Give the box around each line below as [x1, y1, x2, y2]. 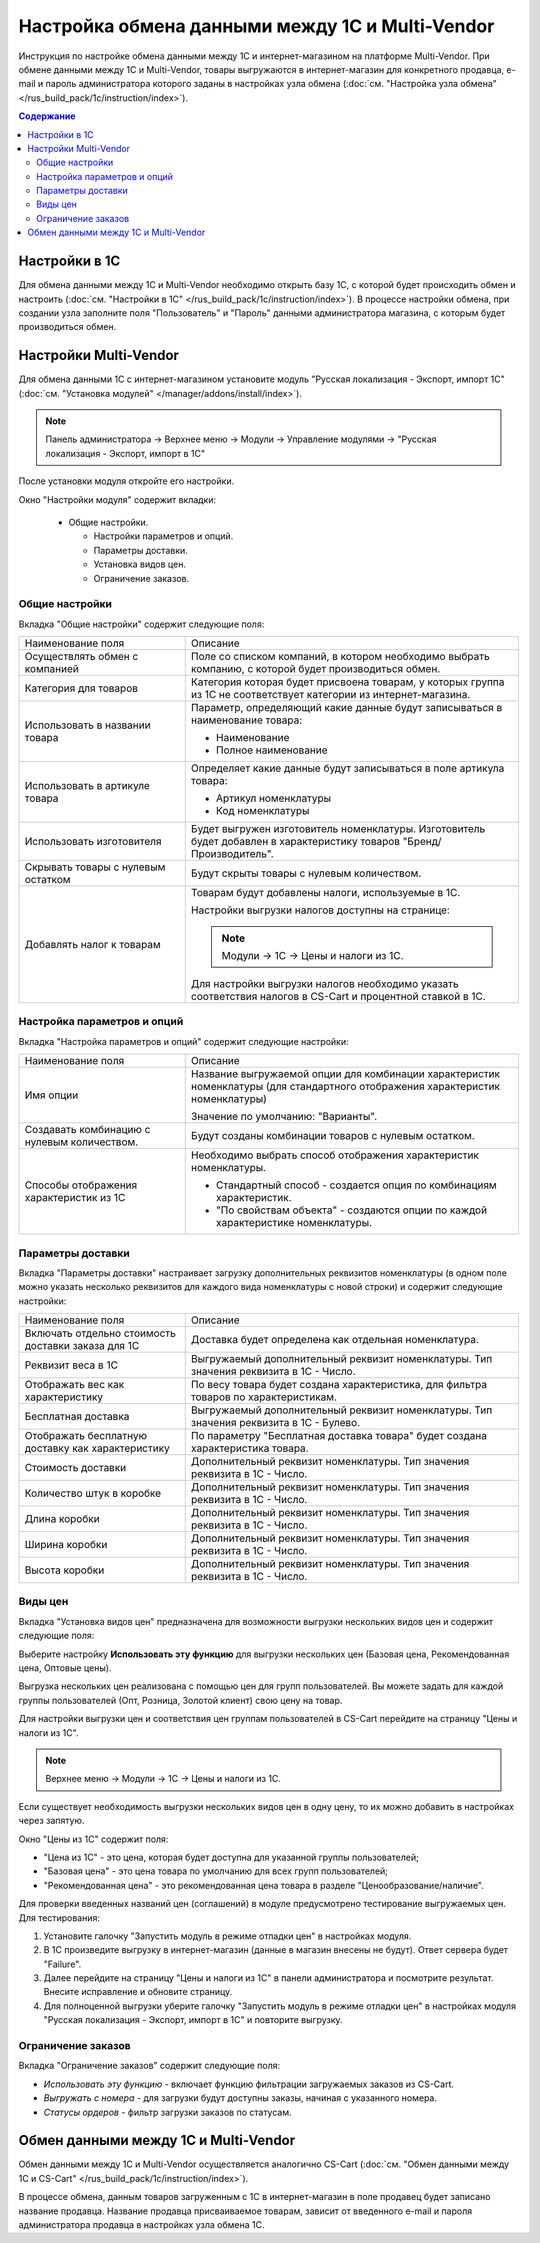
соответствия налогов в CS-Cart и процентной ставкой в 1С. [190, 990, 486, 1004]
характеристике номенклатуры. [215, 1216, 373, 1230]
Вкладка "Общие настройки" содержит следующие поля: [18, 618, 265, 630]
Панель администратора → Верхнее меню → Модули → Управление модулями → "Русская [45, 433, 437, 445]
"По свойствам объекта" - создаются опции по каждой [215, 1203, 488, 1217]
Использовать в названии [24, 718, 151, 732]
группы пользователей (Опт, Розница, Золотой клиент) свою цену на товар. [18, 1694, 343, 1706]
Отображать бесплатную [24, 1429, 148, 1443]
